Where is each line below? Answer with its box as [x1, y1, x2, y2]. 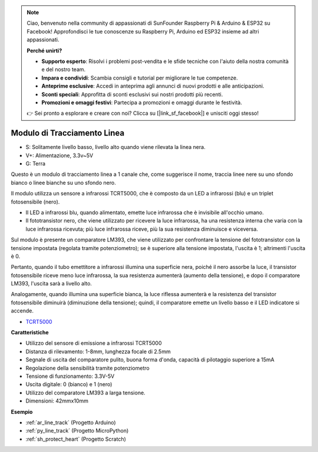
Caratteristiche [11, 329, 49, 336]
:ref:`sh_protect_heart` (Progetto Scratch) [25, 436, 127, 443]
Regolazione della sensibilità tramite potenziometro [25, 364, 150, 371]
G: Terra [25, 159, 46, 167]
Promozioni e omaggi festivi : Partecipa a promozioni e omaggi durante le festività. [41, 99, 243, 106]
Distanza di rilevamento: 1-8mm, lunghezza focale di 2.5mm [25, 348, 171, 355]
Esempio [11, 408, 33, 415]
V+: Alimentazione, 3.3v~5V [25, 152, 94, 159]
